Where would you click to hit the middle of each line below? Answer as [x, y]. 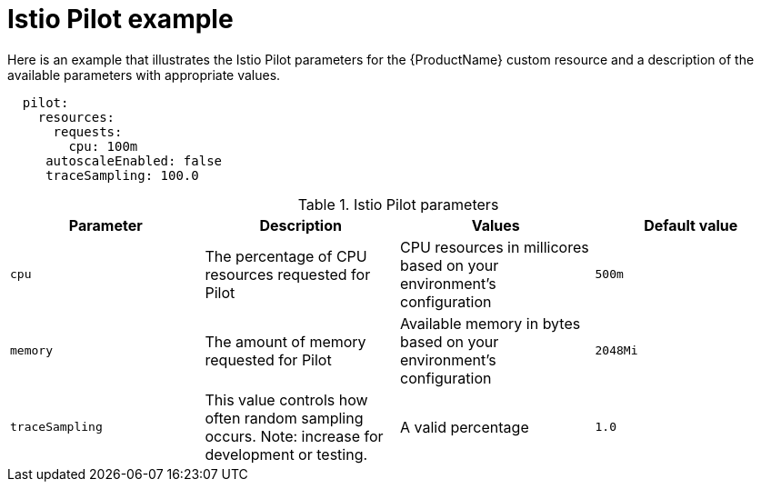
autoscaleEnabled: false [134, 160]
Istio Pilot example [120, 19]
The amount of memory [285, 341]
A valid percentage [465, 427]
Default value [691, 225]
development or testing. [286, 454]
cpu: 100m [103, 146]
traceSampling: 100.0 [122, 175]
